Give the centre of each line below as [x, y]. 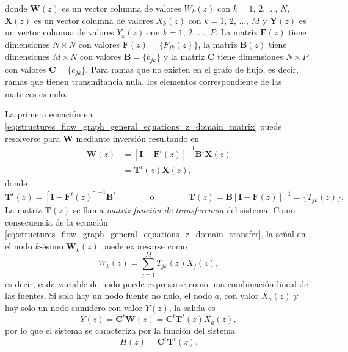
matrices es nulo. [36, 93]
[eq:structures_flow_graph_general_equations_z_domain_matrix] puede [143, 126]
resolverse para [33, 138]
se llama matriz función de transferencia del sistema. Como [184, 210]
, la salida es [192, 307]
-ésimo [51, 246]
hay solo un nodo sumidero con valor [74, 307]
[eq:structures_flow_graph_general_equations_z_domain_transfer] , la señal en [155, 234]
